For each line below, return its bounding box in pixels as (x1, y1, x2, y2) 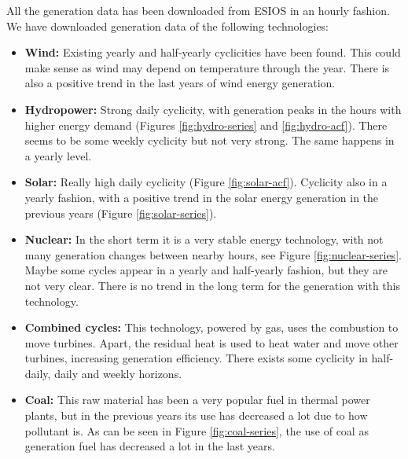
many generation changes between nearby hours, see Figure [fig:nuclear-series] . (24, 246, 402, 263)
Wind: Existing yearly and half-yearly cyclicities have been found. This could (24, 44, 401, 61)
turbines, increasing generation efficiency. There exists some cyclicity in (24, 350, 368, 366)
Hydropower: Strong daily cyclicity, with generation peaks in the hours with (24, 101, 402, 117)
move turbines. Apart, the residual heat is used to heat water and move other (24, 334, 399, 351)
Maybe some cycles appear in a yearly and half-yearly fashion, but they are (24, 262, 388, 278)
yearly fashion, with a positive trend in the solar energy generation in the (24, 189, 379, 205)
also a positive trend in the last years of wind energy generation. (24, 75, 336, 91)
